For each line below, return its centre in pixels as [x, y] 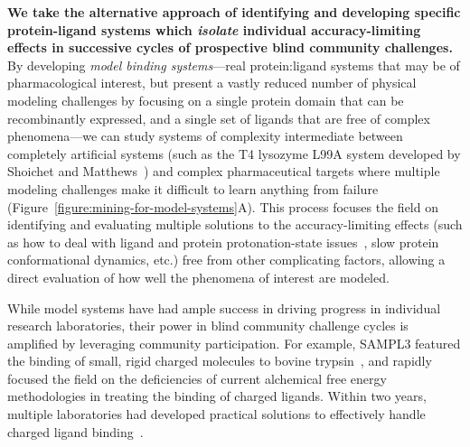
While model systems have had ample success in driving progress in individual [224, 307]
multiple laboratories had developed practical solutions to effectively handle [216, 414]
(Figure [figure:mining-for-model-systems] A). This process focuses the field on [223, 206]
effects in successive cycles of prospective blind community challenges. [230, 47]
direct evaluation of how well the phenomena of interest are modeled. [198, 277]
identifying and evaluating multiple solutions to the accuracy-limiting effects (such [235, 224]
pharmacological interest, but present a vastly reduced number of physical [212, 83]
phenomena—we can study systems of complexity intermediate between [205, 136]
